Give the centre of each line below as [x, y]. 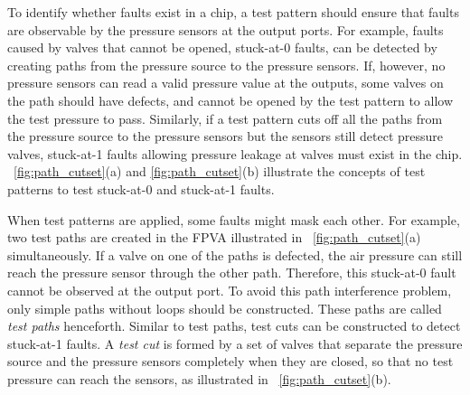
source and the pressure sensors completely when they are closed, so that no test [230, 361]
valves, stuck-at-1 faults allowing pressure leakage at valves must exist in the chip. [235, 153]
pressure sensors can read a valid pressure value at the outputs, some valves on [226, 83]
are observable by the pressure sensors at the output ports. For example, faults [226, 29]
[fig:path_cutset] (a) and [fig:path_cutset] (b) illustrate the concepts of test [220, 171]
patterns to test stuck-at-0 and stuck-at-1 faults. [141, 188]
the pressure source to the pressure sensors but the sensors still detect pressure [226, 136]
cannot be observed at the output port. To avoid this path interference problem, [230, 290]
